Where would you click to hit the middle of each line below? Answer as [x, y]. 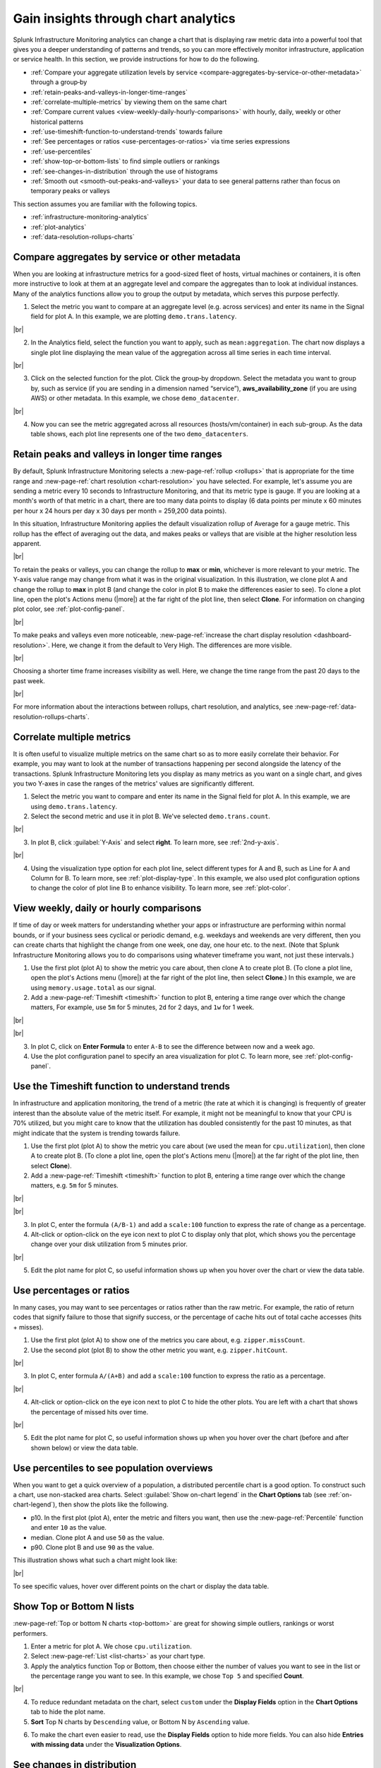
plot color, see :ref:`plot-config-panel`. [69, 609]
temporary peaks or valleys [71, 191]
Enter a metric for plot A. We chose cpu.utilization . [111, 1646]
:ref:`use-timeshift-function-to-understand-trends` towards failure [127, 132]
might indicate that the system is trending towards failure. [97, 1133]
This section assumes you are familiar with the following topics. [105, 204]
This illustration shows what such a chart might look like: [95, 1560]
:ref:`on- [340, 1495]
